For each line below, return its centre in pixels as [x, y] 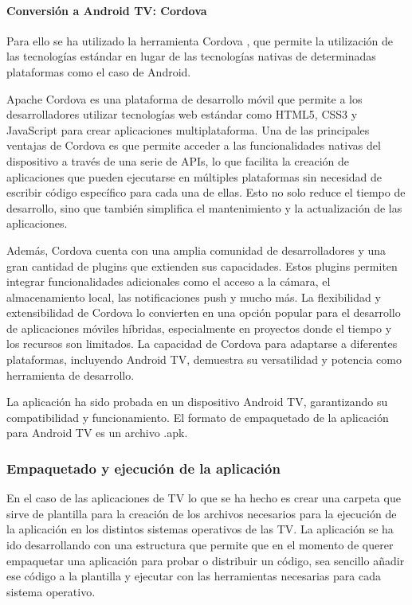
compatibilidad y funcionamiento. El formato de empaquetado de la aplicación [198, 417]
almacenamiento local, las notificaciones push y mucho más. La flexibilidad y [194, 297]
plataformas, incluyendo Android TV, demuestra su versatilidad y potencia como [204, 359]
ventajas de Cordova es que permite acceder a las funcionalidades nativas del [194, 145]
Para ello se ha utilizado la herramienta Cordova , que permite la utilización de [200, 40]
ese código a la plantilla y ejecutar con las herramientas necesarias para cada [194, 576]
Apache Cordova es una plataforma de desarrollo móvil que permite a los [184, 98]
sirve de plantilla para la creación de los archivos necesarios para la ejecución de [202, 513]
